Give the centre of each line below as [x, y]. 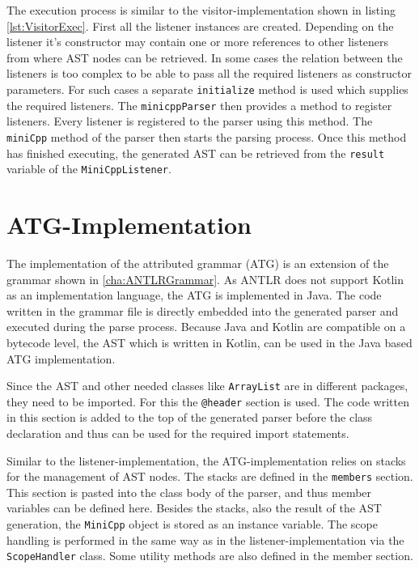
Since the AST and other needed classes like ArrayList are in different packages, [207, 386]
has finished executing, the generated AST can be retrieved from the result [196, 153]
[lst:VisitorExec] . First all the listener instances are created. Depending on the [200, 25]
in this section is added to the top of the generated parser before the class [190, 417]
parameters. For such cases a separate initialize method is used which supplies [207, 89]
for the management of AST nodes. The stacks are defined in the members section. [210, 476]
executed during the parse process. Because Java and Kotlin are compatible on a [206, 327]
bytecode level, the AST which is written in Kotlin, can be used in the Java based [209, 342]
